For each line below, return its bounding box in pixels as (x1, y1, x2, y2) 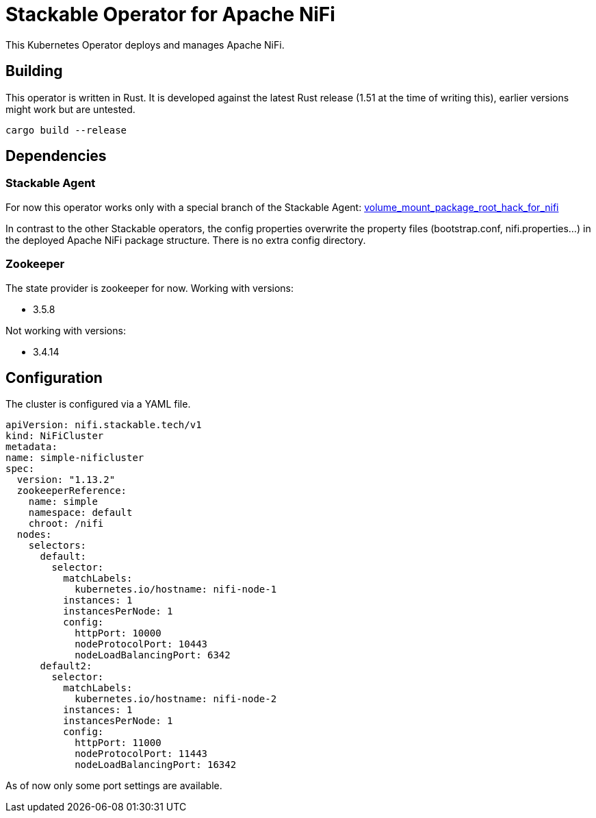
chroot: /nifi (28, 518, 104, 530)
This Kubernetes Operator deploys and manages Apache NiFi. (5, 38, 285, 51)
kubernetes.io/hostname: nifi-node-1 (75, 584, 277, 595)
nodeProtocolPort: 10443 (75, 639, 208, 650)
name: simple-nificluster (5, 452, 144, 464)
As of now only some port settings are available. (5, 780, 222, 792)
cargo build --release (5, 124, 127, 136)
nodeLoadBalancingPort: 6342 (75, 649, 231, 661)
